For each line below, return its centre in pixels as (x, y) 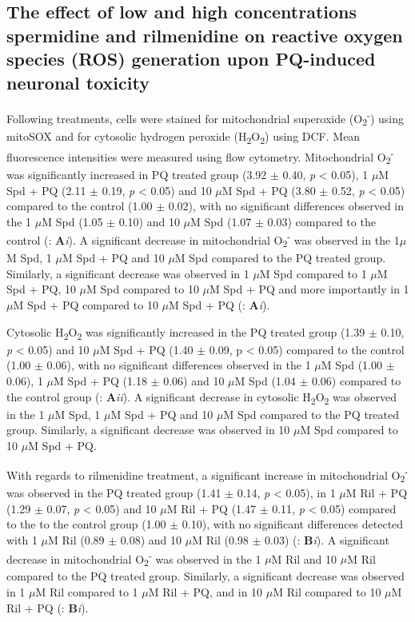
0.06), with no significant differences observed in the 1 (179, 365)
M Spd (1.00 (352, 365)
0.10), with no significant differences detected (293, 524)
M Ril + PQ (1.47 (211, 508)
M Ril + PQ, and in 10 (206, 591)
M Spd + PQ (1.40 (146, 349)
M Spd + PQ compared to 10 (86, 305)
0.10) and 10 (149, 221)
